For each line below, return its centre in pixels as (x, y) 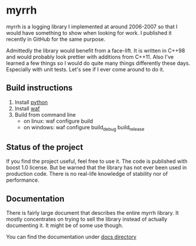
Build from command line (45, 114)
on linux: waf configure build (58, 121)
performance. (23, 180)
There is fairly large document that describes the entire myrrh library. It (92, 213)
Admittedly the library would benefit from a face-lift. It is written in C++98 (96, 50)
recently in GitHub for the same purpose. (56, 39)
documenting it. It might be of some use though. (65, 225)
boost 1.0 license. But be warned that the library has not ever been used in (97, 168)
